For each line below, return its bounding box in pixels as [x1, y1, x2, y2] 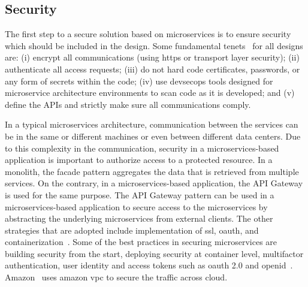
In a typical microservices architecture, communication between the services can [5, 118, 298, 131]
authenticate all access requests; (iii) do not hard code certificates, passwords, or [5, 62, 300, 75]
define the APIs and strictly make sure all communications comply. [5, 98, 251, 110]
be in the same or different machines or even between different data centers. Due [5, 129, 301, 142]
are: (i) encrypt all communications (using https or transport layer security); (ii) [5, 51, 300, 64]
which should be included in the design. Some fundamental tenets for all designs [5, 39, 303, 52]
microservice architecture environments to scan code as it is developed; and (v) [5, 86, 295, 99]
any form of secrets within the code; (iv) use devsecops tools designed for [5, 74, 273, 87]
